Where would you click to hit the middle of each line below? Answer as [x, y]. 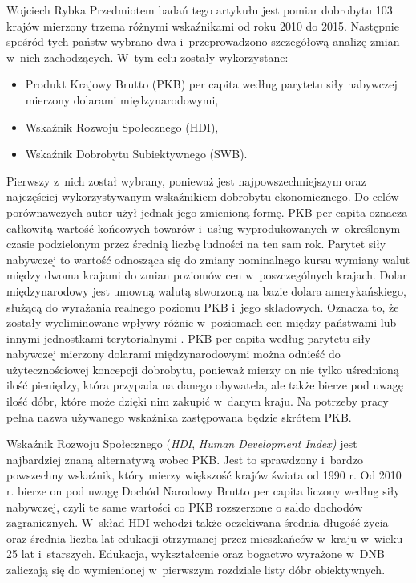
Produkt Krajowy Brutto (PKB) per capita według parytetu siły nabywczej [211, 84]
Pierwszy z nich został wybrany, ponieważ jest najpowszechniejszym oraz [186, 180]
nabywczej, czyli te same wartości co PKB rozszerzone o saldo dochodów [185, 506]
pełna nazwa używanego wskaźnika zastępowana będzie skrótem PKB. [179, 416]
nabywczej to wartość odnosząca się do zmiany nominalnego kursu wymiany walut [208, 259]
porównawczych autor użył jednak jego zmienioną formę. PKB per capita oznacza [207, 212]
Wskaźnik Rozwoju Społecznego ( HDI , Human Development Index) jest [182, 444]
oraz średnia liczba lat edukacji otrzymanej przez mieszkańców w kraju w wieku [205, 538]
